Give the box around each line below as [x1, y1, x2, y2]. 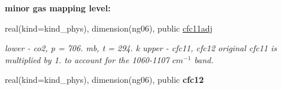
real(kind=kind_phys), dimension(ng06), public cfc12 [5, 73, 204, 86]
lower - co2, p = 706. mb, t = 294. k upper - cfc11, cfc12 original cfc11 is [5, 42, 277, 54]
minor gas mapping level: [5, 2, 111, 14]
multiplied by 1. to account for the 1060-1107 [5, 53, 169, 66]
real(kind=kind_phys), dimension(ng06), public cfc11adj [5, 21, 213, 34]
